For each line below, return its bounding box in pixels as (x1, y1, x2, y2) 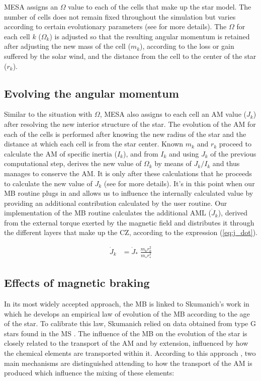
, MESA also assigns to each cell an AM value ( (100, 109, 246, 119)
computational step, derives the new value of (4, 158, 142, 169)
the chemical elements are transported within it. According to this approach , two (4, 348, 256, 358)
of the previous (210, 148, 256, 159)
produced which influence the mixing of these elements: (4, 367, 175, 378)
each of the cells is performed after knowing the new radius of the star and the (4, 128, 246, 139)
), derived (218, 207, 248, 218)
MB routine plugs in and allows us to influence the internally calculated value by (4, 188, 253, 198)
